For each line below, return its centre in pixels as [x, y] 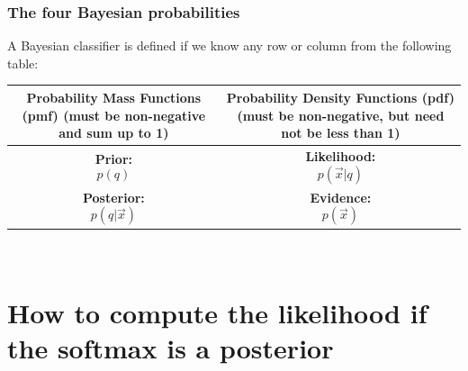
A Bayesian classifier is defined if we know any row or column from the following [229, 45]
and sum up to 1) [114, 133]
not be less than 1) [341, 133]
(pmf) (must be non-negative [114, 115]
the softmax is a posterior [171, 347]
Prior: [113, 158]
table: [23, 63]
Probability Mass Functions [114, 97]
